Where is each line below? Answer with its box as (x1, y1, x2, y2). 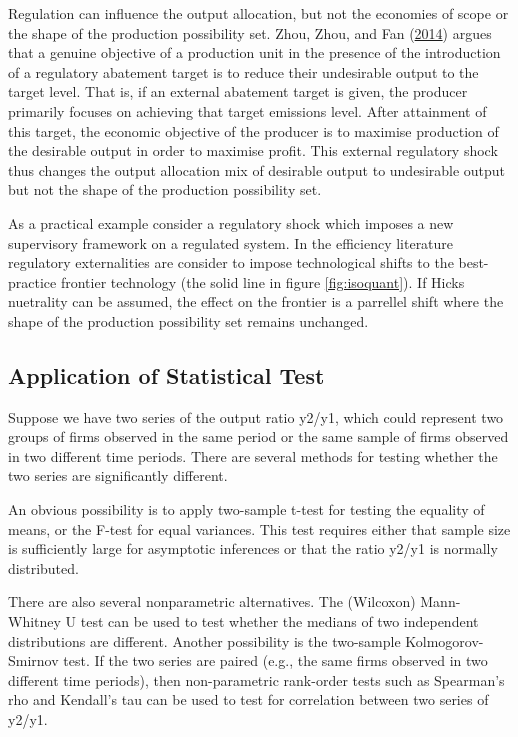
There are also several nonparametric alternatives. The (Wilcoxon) (8, 591, 416, 612)
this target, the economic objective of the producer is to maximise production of (8, 120, 499, 141)
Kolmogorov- (405, 630, 484, 651)
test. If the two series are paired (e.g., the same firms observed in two (63, 650, 488, 671)
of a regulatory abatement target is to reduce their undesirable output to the (8, 61, 479, 82)
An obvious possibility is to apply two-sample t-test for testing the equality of (8, 499, 485, 520)
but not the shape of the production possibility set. (8, 179, 322, 200)
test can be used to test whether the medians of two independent (80, 611, 479, 632)
